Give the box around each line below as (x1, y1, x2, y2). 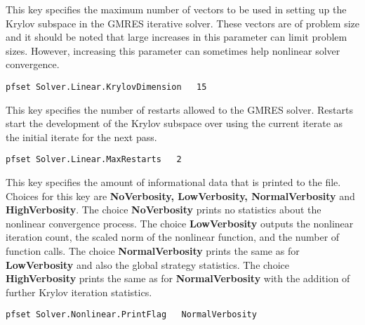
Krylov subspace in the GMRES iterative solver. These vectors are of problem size (6, 15, 359, 30)
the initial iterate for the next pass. (6, 129, 157, 144)
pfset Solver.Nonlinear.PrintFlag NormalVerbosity (6, 310, 257, 320)
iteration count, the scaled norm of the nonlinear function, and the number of (6, 230, 340, 244)
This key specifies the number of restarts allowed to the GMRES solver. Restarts (6, 102, 353, 117)
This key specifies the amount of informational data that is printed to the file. (6, 175, 341, 190)
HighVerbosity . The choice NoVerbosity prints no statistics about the (6, 202, 321, 217)
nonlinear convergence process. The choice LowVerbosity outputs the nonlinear (6, 215, 354, 230)
